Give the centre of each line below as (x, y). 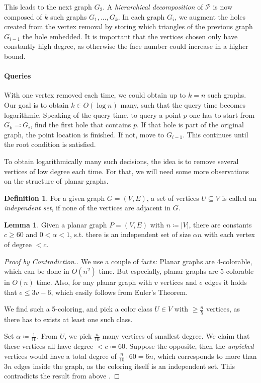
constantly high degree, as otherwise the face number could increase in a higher (126, 46)
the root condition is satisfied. (50, 144)
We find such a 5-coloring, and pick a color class (78, 309)
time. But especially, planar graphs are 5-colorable (176, 271)
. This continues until (215, 134)
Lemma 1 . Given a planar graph (56, 224)
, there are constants (220, 224)
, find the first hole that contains (81, 125)
